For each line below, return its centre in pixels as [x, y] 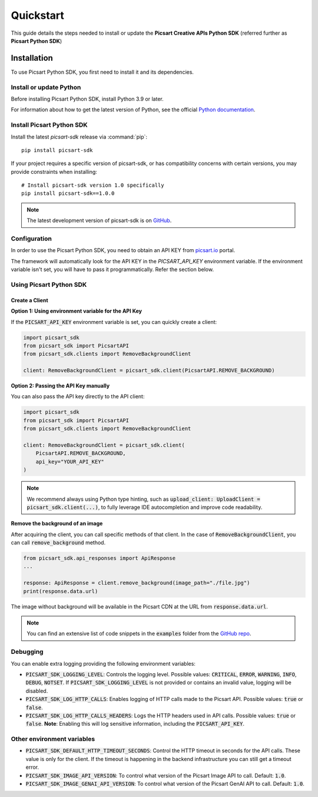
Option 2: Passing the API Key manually [60, 386]
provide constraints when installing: [54, 171]
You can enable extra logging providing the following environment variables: [103, 663]
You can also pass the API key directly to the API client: [78, 396]
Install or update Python [46, 87]
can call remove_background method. [58, 543]
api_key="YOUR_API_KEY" [70, 462]
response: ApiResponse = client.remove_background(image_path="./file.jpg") [137, 583]
